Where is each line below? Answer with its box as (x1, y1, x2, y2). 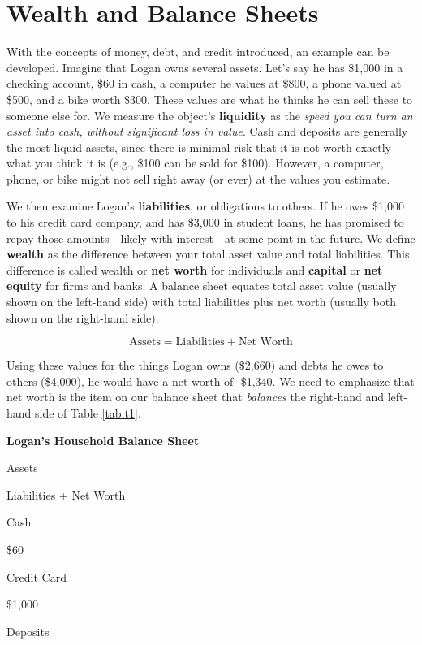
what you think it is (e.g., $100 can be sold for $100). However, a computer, (6, 154, 384, 171)
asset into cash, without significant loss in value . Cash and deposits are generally (6, 123, 408, 140)
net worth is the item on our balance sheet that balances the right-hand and (6, 388, 384, 405)
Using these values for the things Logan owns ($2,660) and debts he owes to (6, 357, 384, 374)
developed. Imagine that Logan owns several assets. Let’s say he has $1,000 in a (6, 58, 403, 76)
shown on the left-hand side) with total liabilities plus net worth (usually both (6, 293, 396, 310)
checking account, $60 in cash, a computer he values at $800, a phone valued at (6, 75, 402, 92)
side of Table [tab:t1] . (35, 405, 141, 421)
